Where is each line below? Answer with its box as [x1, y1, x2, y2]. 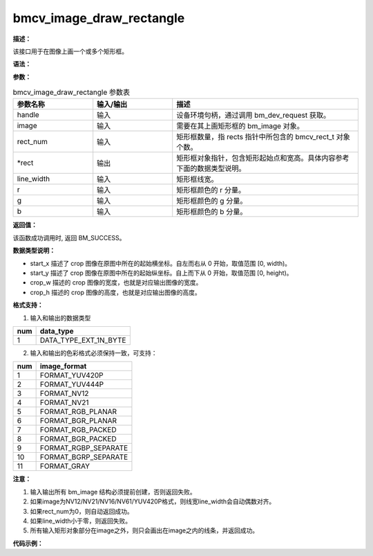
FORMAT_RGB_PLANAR [39, 407, 117, 417]
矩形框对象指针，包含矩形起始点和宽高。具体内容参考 [176, 153, 350, 163]
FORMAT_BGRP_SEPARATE [39, 452, 128, 462]
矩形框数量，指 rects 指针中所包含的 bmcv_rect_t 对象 [176, 132, 350, 142]
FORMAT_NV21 [39, 398, 89, 408]
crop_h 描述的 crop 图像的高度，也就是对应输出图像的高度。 [30, 288, 201, 296]
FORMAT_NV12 [39, 388, 89, 398]
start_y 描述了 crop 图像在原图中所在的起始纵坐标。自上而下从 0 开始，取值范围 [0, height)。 [30, 269, 293, 277]
